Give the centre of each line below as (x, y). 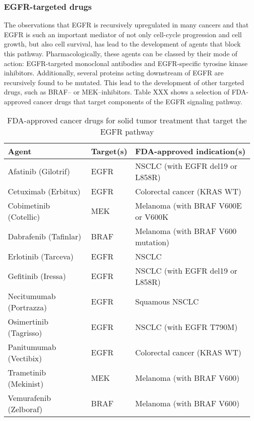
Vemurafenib (30, 398)
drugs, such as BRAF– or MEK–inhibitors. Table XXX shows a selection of (117, 92)
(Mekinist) (26, 383)
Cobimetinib (29, 205)
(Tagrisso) (25, 332)
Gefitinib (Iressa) (37, 276)
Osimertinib (28, 321)
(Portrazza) (27, 307)
